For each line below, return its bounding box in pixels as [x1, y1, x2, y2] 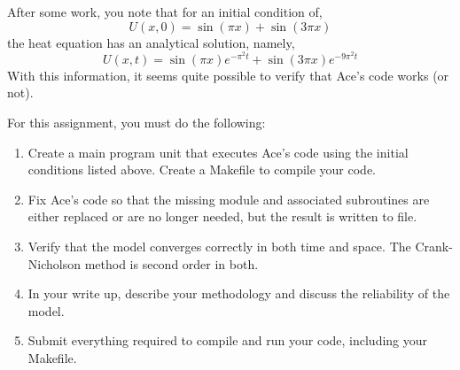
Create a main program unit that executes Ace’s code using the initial [27, 143, 409, 161]
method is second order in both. [84, 254, 259, 273]
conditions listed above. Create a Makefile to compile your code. [27, 160, 377, 179]
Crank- [415, 236, 453, 255]
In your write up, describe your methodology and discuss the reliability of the [27, 284, 450, 303]
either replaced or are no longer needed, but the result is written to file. [27, 207, 417, 226]
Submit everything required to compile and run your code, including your [27, 331, 428, 350]
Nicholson [27, 254, 81, 273]
